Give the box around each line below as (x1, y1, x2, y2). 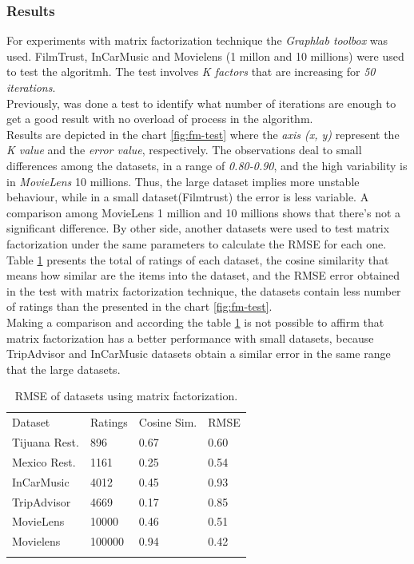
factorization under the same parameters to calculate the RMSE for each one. (6, 235, 387, 252)
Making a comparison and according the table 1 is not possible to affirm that (6, 313, 384, 330)
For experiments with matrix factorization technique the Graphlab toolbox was (6, 32, 388, 49)
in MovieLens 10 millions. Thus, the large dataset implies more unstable (6, 173, 360, 189)
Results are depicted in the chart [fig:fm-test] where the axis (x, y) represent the (6, 125, 400, 142)
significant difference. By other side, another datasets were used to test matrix (6, 220, 390, 236)
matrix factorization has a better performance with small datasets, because (6, 329, 374, 346)
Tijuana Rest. (12, 433, 79, 450)
